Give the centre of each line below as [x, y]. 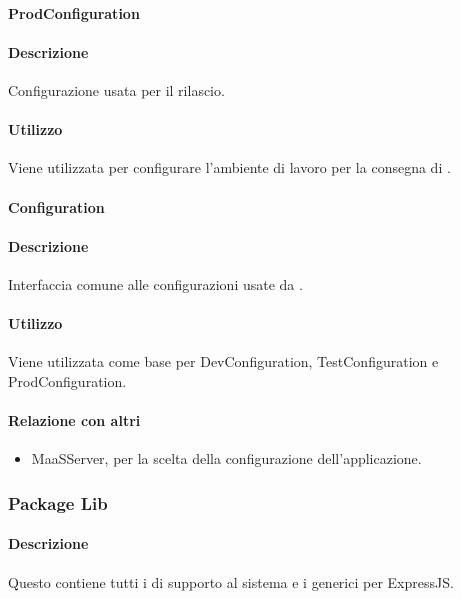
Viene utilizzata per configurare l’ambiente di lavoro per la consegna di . [229, 167]
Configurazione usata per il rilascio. [116, 89]
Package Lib [58, 502]
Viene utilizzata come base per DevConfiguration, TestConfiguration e [223, 361]
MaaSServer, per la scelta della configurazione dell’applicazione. [226, 458]
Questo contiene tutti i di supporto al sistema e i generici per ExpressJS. [231, 581]
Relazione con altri [74, 420]
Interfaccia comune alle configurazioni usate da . [155, 283]
